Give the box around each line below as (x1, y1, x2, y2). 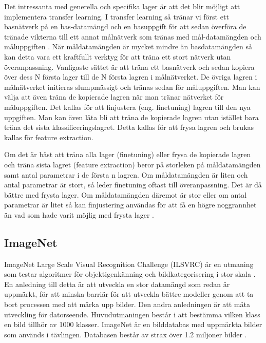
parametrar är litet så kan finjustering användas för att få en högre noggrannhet (4, 199, 257, 210)
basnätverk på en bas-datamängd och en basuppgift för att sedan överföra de (4, 21, 246, 32)
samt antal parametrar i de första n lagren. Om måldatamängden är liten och (4, 169, 248, 180)
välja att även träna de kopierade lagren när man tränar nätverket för (4, 91, 224, 102)
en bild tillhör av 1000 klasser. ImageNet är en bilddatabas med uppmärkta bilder (4, 319, 262, 330)
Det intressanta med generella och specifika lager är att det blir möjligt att (4, 1, 240, 11)
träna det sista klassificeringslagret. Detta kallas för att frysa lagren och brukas (4, 122, 254, 132)
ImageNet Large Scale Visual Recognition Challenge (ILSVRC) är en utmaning (4, 258, 254, 269)
